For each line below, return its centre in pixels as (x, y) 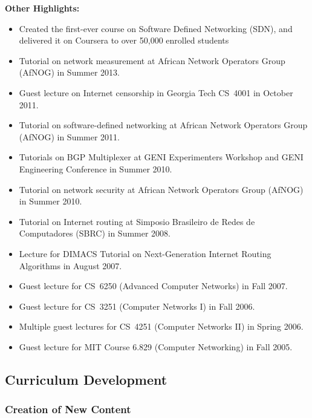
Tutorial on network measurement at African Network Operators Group (152, 60)
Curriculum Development (86, 379)
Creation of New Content (68, 409)
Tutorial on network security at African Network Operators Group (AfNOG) (161, 189)
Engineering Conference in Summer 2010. (96, 168)
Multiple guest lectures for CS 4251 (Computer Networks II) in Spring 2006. (161, 326)
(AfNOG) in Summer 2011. (70, 136)
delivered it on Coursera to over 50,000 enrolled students (124, 40)
